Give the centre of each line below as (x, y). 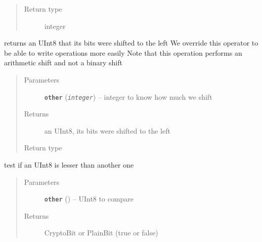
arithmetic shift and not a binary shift (63, 63)
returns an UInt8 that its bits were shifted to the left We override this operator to (131, 43)
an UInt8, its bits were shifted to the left (107, 130)
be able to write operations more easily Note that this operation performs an (123, 52)
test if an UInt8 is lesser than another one (69, 165)
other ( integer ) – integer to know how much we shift (128, 96)
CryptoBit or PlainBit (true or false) (101, 233)
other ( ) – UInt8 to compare (89, 199)
